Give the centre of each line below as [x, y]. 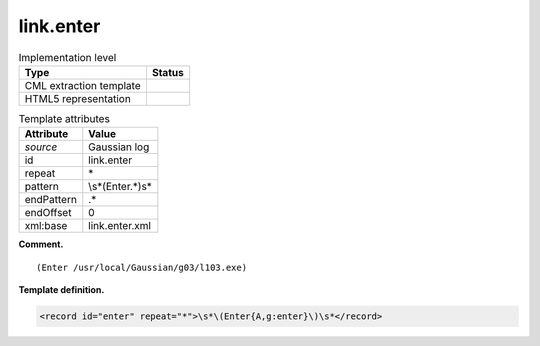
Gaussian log [119, 147]
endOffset [48, 213]
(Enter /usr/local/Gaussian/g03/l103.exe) [142, 267]
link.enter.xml [120, 226]
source [41, 147]
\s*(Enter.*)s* [120, 187]
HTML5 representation [78, 98]
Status [167, 72]
